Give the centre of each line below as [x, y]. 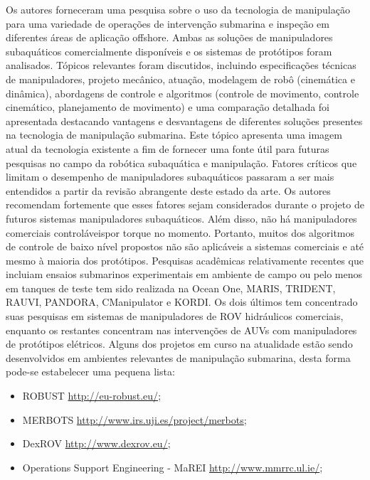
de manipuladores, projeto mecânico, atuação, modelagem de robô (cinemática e [180, 79]
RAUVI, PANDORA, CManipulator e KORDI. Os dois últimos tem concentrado [182, 302]
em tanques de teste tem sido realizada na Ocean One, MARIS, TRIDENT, [171, 288]
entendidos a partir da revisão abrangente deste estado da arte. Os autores [168, 190]
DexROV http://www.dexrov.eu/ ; [96, 443]
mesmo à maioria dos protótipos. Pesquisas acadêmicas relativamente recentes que [185, 260]
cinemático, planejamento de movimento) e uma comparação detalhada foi [168, 107]
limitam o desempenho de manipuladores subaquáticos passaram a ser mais [170, 177]
